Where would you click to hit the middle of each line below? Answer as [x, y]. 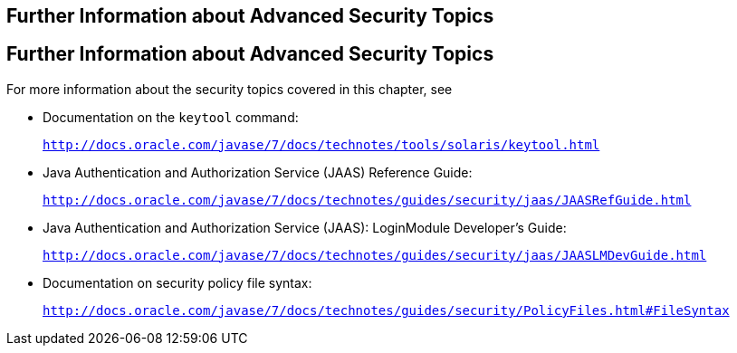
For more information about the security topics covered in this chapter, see [230, 89]
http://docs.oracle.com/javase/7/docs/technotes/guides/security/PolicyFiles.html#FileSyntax [386, 310]
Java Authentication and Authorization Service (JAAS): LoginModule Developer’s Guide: [305, 227]
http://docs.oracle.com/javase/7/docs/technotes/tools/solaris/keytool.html [321, 144]
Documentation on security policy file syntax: [177, 282]
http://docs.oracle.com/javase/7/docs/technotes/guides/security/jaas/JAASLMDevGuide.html [375, 255]
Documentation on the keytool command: [171, 117]
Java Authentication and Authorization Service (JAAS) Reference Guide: [258, 172]
